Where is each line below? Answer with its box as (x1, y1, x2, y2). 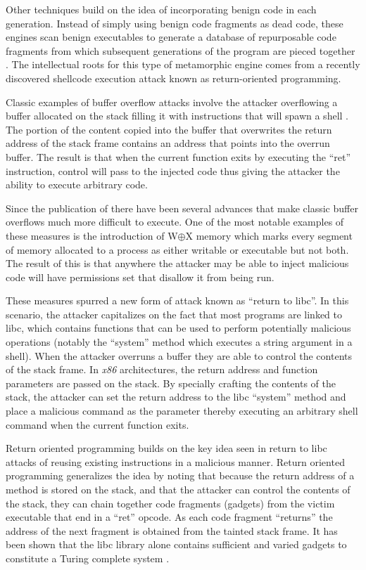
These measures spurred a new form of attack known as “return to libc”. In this (6, 293, 349, 308)
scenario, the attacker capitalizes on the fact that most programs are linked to (6, 306, 343, 321)
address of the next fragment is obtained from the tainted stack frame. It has (6, 523, 338, 538)
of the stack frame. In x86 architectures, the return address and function (6, 362, 318, 377)
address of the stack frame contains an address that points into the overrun (6, 136, 330, 150)
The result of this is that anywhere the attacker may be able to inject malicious (6, 256, 349, 271)
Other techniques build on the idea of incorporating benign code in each (6, 2, 317, 16)
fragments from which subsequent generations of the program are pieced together (6, 43, 355, 58)
